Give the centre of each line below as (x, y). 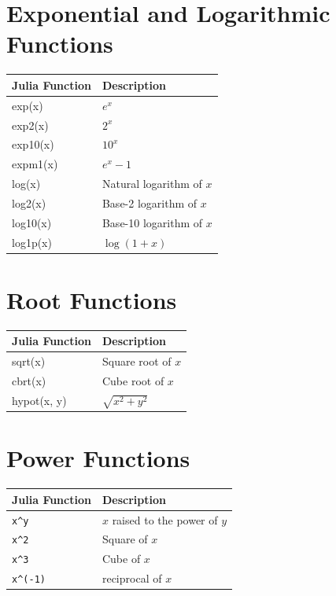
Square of (125, 539)
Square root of (137, 361)
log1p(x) (32, 242)
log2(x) (29, 202)
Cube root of (133, 380)
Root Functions (92, 299)
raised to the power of (165, 519)
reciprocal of (132, 578)
